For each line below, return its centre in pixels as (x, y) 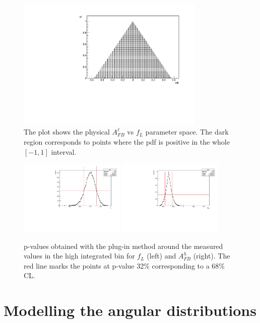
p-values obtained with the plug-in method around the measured (123, 246)
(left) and (161, 256)
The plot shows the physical (67, 132)
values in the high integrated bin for (79, 256)
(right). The (212, 256)
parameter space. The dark (187, 132)
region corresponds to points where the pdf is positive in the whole (127, 141)
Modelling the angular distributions (130, 310)
